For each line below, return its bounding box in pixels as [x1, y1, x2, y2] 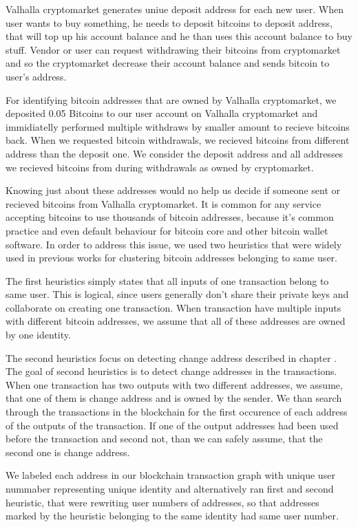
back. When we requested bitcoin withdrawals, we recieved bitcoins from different [6, 133, 350, 147]
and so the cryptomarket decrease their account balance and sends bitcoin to [6, 56, 330, 70]
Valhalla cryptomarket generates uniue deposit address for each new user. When [6, 2, 344, 16]
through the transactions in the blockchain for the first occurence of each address [6, 405, 348, 419]
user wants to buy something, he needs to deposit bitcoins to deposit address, [6, 15, 333, 30]
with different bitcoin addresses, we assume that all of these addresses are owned [6, 314, 346, 328]
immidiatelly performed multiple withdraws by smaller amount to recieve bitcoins [6, 119, 350, 133]
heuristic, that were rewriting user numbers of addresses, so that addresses [6, 495, 319, 509]
